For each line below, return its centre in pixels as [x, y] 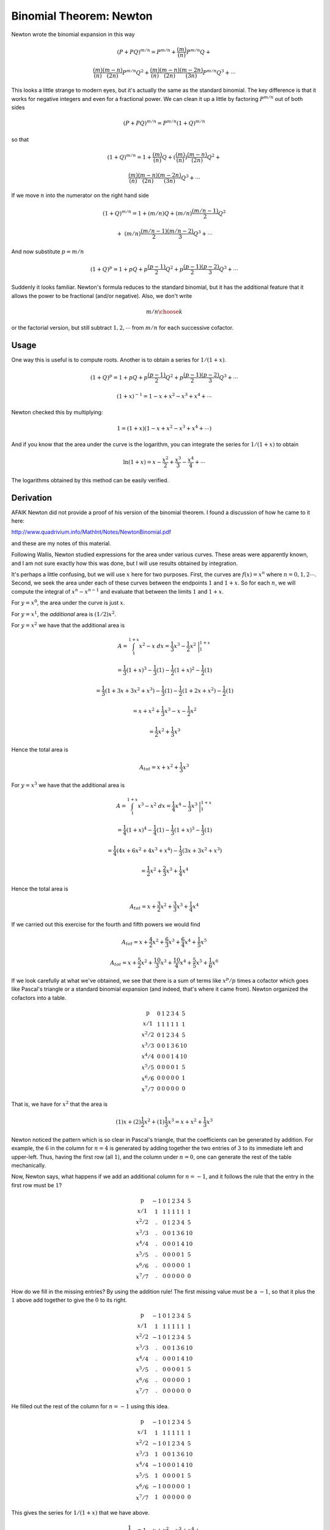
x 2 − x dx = [154, 646]
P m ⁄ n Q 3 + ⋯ [219, 72]
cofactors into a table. [39, 998]
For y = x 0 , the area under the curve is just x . [68, 603]
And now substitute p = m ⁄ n [48, 252]
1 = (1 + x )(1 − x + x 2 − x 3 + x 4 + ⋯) [164, 428]
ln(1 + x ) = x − [142, 462]
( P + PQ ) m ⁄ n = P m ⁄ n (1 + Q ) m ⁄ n [164, 123]
